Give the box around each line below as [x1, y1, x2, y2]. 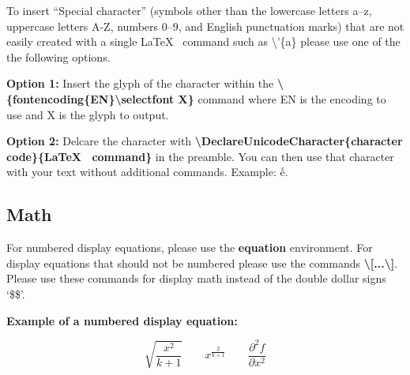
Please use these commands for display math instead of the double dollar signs [6, 270, 386, 287]
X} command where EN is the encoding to [178, 90, 386, 107]
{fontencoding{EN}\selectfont [6, 90, 175, 107]
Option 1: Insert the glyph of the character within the [6, 75, 274, 92]
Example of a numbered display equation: [6, 312, 238, 328]
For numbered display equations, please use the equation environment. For [6, 239, 373, 256]
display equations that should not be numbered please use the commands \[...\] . [6, 254, 398, 271]
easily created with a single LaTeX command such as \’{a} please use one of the [6, 33, 401, 50]
